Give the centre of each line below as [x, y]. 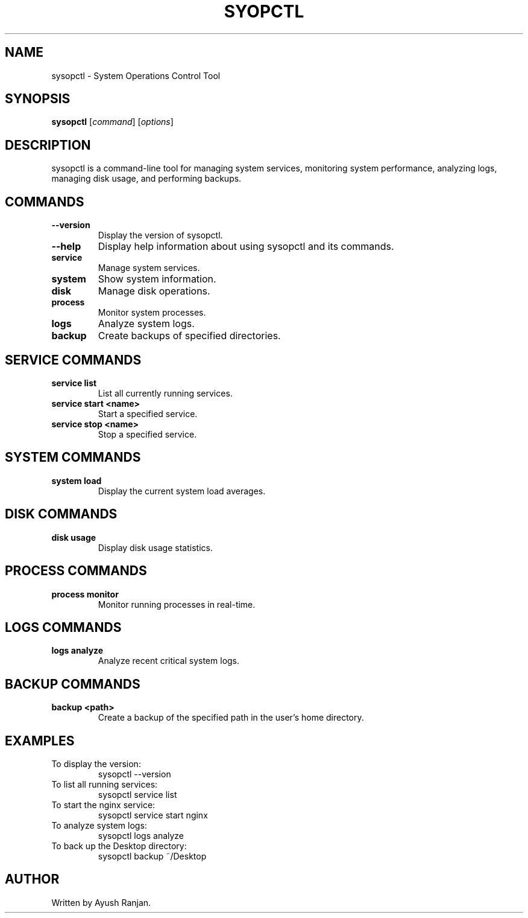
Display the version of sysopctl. [160, 235]
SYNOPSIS [38, 99]
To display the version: [96, 764]
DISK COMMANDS [61, 514]
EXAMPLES [40, 741]
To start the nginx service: [103, 805]
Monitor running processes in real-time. [177, 604]
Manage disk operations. [154, 291]
